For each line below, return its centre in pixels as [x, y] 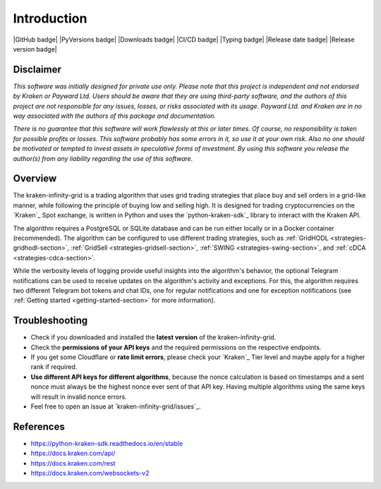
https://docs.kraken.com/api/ [73, 453]
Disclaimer [37, 70]
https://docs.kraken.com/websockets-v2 [90, 473]
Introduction [50, 18]
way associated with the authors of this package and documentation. [115, 116]
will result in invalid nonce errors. [79, 397]
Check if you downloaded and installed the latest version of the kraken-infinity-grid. [153, 337]
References [39, 427]
